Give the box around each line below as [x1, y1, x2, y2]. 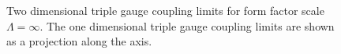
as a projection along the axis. [6, 33, 152, 49]
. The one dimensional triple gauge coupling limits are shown [39, 17, 335, 34]
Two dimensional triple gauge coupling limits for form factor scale [6, 2, 324, 18]
